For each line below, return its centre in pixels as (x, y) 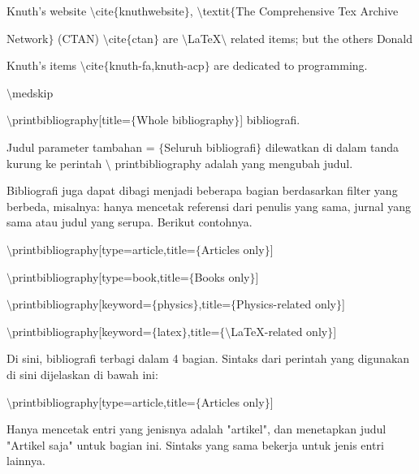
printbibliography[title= (71, 120)
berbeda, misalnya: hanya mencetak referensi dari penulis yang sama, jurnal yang (209, 206)
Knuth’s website (47, 11)
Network (28, 38)
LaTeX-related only (279, 331)
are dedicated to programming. (291, 65)
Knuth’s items (42, 65)
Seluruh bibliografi (210, 147)
